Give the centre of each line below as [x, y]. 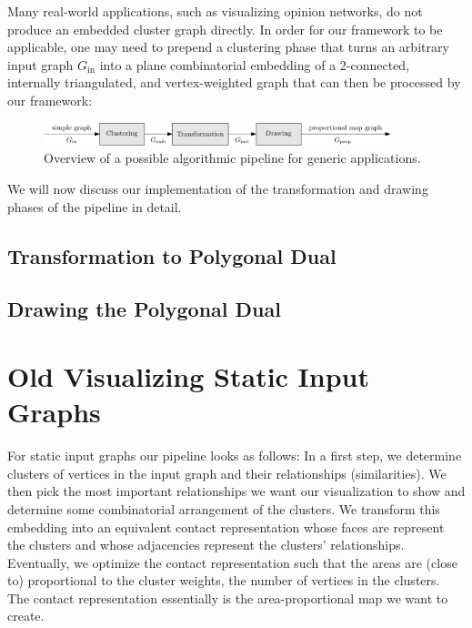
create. [26, 616]
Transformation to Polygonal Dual [172, 255]
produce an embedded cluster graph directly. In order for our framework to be [225, 29]
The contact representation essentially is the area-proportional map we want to [228, 598]
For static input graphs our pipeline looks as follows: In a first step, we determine [235, 456]
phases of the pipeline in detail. [95, 206]
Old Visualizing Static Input [189, 376]
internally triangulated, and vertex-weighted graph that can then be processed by [234, 82]
